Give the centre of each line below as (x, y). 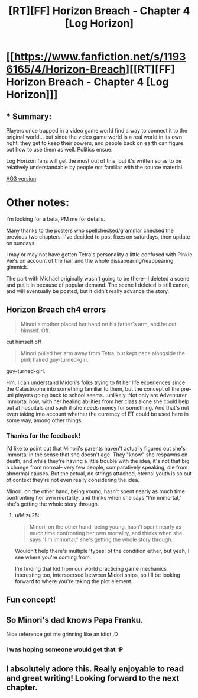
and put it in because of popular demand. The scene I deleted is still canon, (98, 285)
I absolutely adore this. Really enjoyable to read (95, 669)
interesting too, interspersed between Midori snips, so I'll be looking (97, 575)
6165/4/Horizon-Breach (66, 70)
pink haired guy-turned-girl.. (55, 359)
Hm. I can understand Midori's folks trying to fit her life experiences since (96, 382)
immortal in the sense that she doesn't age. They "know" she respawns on (97, 455)
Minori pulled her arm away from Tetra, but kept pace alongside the (103, 353)
